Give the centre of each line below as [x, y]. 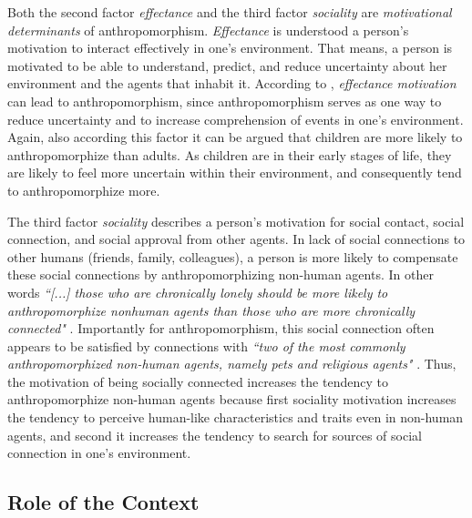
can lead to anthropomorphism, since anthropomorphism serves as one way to [225, 101]
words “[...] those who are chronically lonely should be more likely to [198, 292]
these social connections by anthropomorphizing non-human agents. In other [221, 274]
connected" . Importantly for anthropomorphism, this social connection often [221, 328]
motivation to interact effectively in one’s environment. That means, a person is [230, 48]
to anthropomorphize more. [84, 190]
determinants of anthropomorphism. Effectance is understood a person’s [208, 30]
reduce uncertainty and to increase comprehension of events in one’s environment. [236, 119]
